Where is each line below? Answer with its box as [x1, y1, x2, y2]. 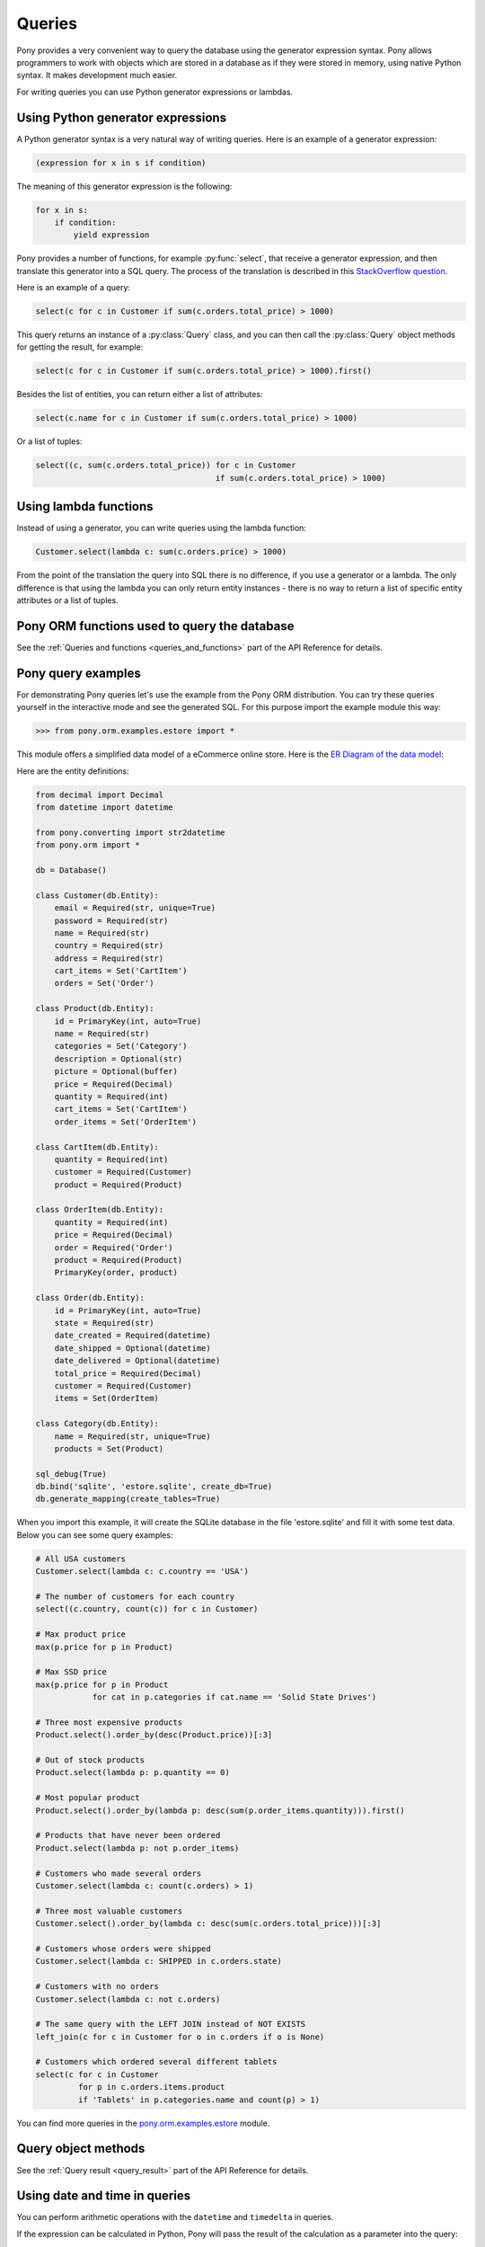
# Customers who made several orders [35, 1868, 202, 1878]
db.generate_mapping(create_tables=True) [35, 1494, 221, 1505]
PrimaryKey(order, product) [54, 1267, 179, 1278]
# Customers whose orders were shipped [35, 1943, 211, 1954]
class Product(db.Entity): [35, 1003, 154, 1014]
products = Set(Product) [54, 1443, 164, 1453]
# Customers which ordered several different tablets [35, 2056, 278, 2067]
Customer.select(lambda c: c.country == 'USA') [35, 1567, 249, 1576]
